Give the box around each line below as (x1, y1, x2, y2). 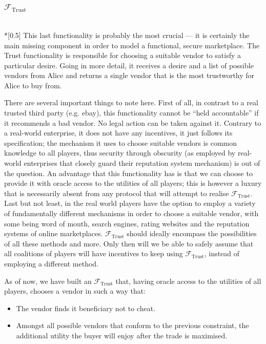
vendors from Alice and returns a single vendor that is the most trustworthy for (4, 70, 255, 81)
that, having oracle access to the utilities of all (115, 275, 261, 286)
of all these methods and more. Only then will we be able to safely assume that (4, 238, 254, 249)
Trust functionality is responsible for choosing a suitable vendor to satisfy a (4, 50, 241, 61)
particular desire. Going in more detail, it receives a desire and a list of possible (4, 60, 254, 70)
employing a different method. (4, 258, 98, 269)
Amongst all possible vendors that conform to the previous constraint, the (16, 320, 249, 331)
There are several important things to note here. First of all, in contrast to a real (4, 97, 258, 108)
